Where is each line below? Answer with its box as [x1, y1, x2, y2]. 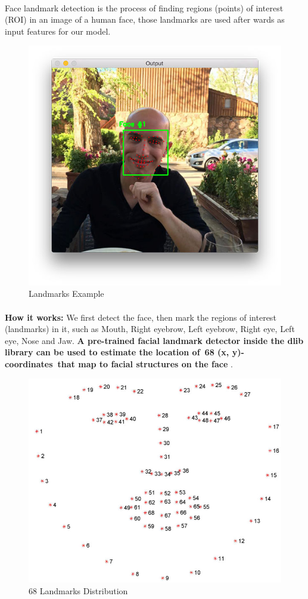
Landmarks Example [29, 287, 104, 300]
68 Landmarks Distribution [29, 584, 128, 597]
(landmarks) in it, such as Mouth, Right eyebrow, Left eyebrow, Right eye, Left [5, 322, 295, 335]
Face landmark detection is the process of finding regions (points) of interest [5, 1, 284, 14]
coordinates [5, 357, 53, 370]
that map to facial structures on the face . [57, 357, 233, 370]
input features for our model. [5, 24, 111, 37]
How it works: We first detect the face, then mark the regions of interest [5, 311, 276, 323]
